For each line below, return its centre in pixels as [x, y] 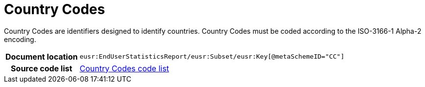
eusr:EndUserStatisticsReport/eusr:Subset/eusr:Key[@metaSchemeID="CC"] [212, 57]
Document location [42, 56]
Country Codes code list [124, 68]
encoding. [20, 39]
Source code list [42, 68]
